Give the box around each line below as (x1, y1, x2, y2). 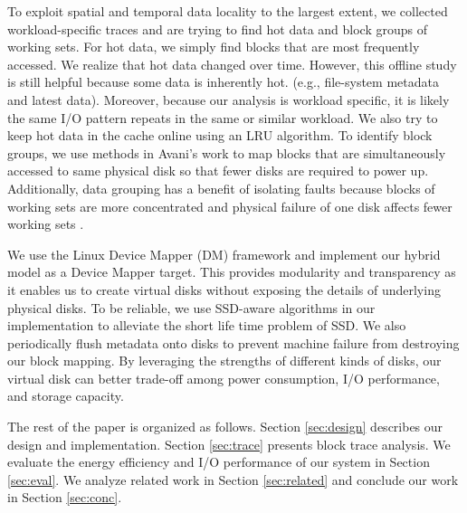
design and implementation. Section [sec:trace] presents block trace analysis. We (7, 434, 451, 453)
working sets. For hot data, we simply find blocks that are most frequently (7, 37, 420, 56)
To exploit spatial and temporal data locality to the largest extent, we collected (7, 2, 448, 20)
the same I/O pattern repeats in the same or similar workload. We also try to (7, 108, 438, 127)
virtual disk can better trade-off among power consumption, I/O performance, (7, 368, 440, 387)
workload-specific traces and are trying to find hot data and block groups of (7, 19, 428, 38)
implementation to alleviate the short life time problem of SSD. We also (7, 316, 406, 335)
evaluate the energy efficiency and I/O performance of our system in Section (7, 452, 430, 471)
